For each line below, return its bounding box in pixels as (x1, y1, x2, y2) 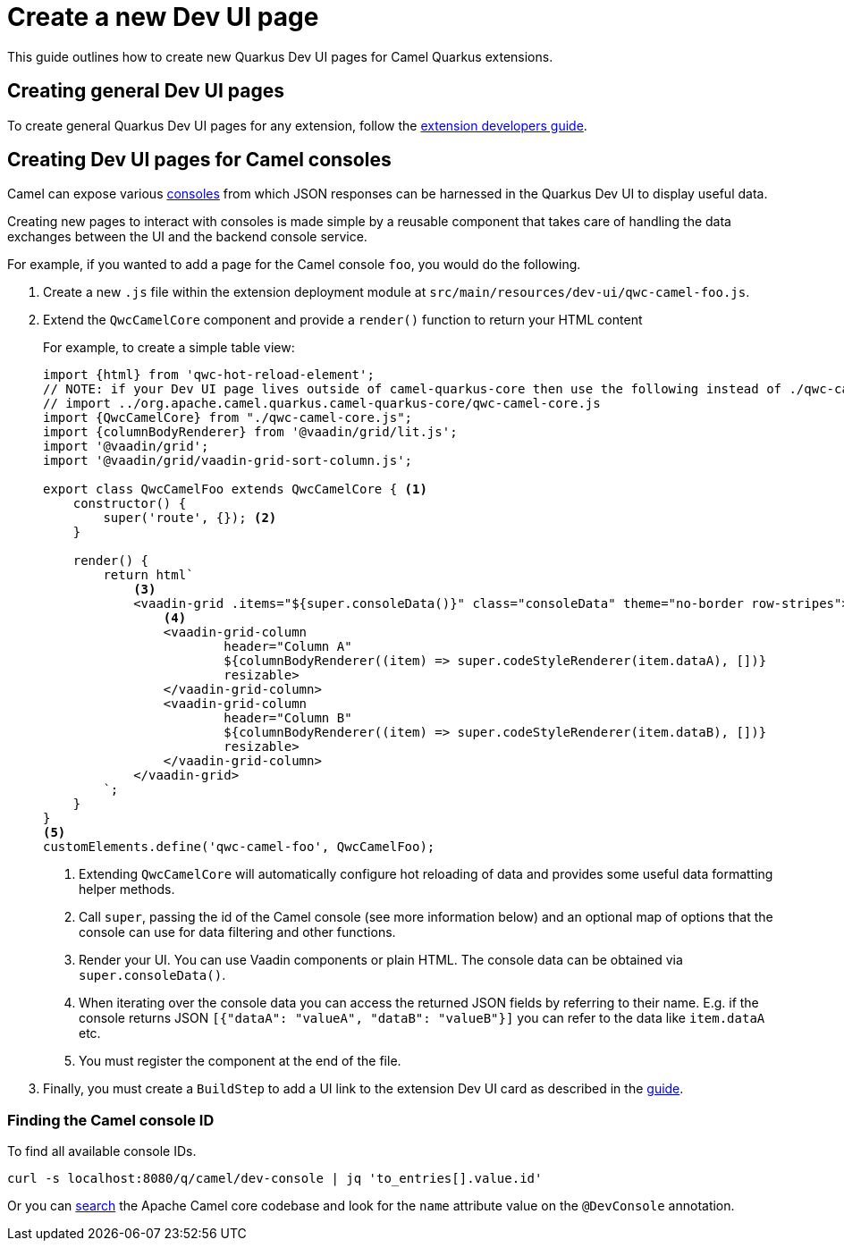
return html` (103, 568, 194, 583)
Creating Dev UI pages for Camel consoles (7, 148, 392, 172)
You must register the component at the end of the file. (79, 1053, 401, 1069)
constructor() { (72, 496, 187, 511)
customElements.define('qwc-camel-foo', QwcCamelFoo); (43, 839, 435, 855)
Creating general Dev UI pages (7, 80, 284, 103)
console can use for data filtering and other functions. (79, 924, 396, 940)
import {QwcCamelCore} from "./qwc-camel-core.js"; (43, 410, 413, 426)
